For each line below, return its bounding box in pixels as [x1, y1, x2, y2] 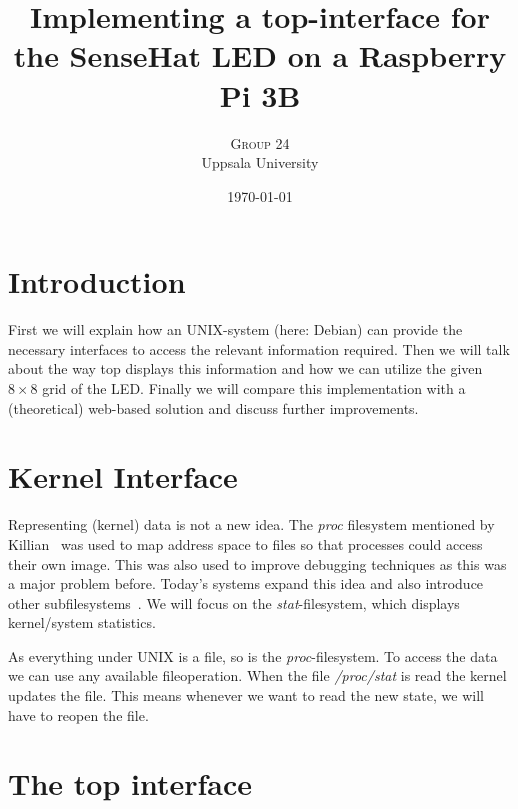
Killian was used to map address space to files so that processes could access [8, 533, 483, 554]
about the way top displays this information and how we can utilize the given [8, 358, 483, 379]
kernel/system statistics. [8, 612, 156, 633]
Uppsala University [201, 152, 319, 173]
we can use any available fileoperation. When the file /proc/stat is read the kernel [8, 665, 507, 686]
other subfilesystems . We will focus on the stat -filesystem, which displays [8, 592, 460, 613]
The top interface [8, 763, 253, 804]
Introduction [8, 261, 186, 302]
